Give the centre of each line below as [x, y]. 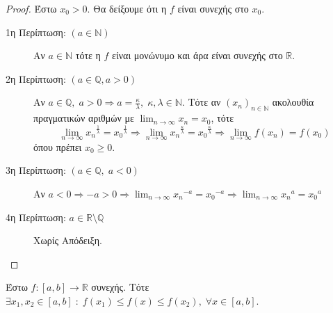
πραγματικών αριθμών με [84, 118]
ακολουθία [293, 102]
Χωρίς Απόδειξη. [68, 240]
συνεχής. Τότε [120, 287]
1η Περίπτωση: [36, 32]
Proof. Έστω [31, 8]
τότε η [88, 55]
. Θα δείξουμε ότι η [127, 8]
